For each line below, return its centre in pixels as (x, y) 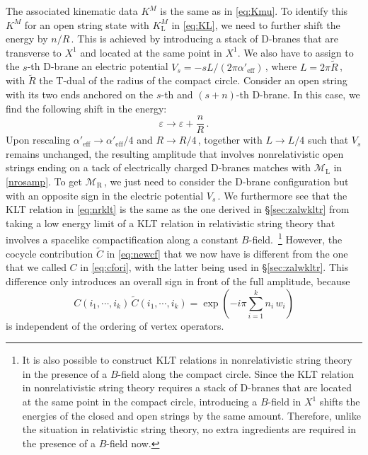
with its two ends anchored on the (80, 94)
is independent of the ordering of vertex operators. (115, 325)
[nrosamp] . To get (44, 182)
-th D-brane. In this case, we (298, 94)
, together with (230, 140)
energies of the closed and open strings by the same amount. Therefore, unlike (191, 415)
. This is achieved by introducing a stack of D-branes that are (205, 39)
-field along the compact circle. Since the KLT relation (236, 373)
